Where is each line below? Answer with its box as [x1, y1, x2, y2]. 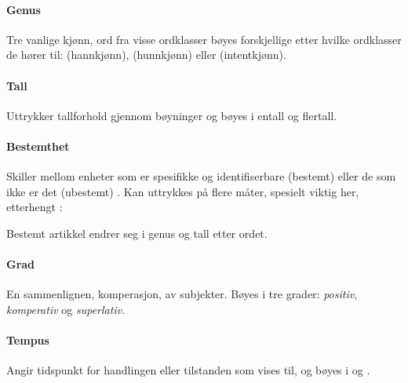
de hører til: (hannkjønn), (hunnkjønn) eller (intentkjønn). [6, 46, 286, 63]
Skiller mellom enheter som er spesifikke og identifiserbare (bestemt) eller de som [6, 168, 396, 184]
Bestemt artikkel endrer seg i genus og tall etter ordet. [6, 224, 268, 241]
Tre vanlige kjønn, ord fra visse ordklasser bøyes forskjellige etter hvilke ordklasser [6, 31, 402, 47]
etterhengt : [6, 199, 63, 215]
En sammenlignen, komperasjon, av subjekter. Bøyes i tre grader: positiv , [6, 286, 358, 302]
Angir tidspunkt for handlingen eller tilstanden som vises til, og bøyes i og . [6, 362, 370, 378]
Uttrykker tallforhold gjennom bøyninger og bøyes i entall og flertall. [6, 107, 337, 123]
